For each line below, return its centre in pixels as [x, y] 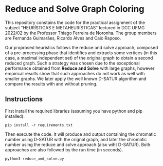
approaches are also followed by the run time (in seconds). [64, 149]
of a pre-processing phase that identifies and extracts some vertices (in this [81, 53]
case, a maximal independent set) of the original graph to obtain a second [79, 58]
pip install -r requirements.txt [39, 125]
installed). [15, 116]
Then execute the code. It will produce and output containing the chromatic [81, 134]
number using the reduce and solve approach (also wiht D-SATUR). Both [78, 145]
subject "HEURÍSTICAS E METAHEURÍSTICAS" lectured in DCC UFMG [75, 27]
